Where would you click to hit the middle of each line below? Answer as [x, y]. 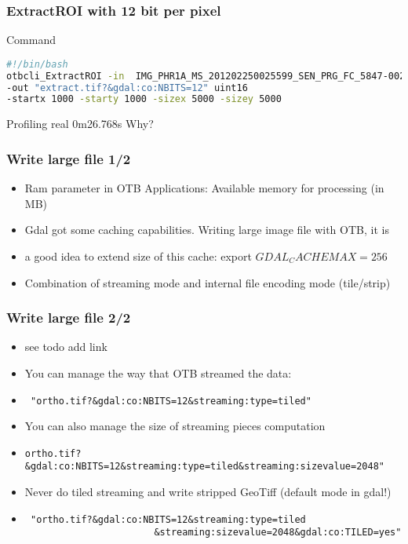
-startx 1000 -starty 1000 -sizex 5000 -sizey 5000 [144, 99]
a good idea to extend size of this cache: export [138, 256]
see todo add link [66, 347]
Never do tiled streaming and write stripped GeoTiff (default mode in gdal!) [208, 492]
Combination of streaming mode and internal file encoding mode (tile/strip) [208, 282]
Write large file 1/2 [69, 158]
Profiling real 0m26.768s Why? [80, 124]
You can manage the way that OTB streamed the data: [158, 372]
